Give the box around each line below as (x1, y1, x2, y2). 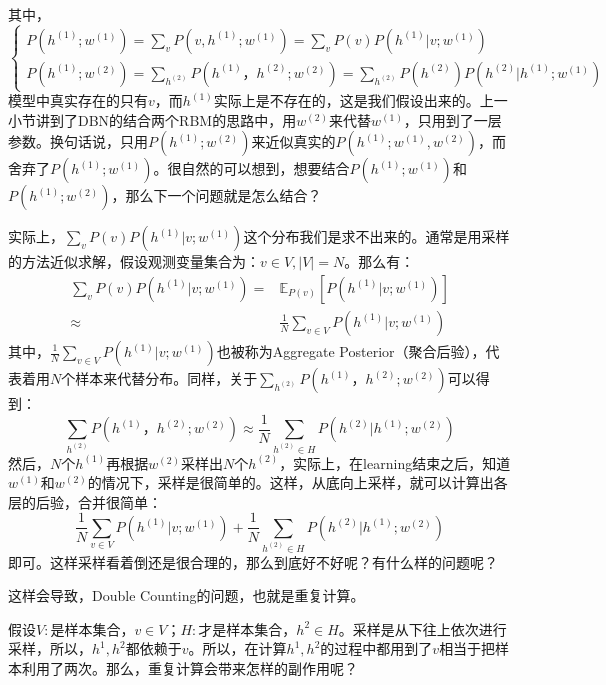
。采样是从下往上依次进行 (338, 618, 507, 639)
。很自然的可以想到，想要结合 (153, 158, 350, 179)
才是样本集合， (198, 618, 297, 639)
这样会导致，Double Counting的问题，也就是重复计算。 (8, 585, 365, 606)
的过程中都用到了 (320, 638, 433, 659)
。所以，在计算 (188, 638, 287, 659)
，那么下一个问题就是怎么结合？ (111, 185, 322, 206)
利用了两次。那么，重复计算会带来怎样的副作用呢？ (21, 657, 358, 678)
